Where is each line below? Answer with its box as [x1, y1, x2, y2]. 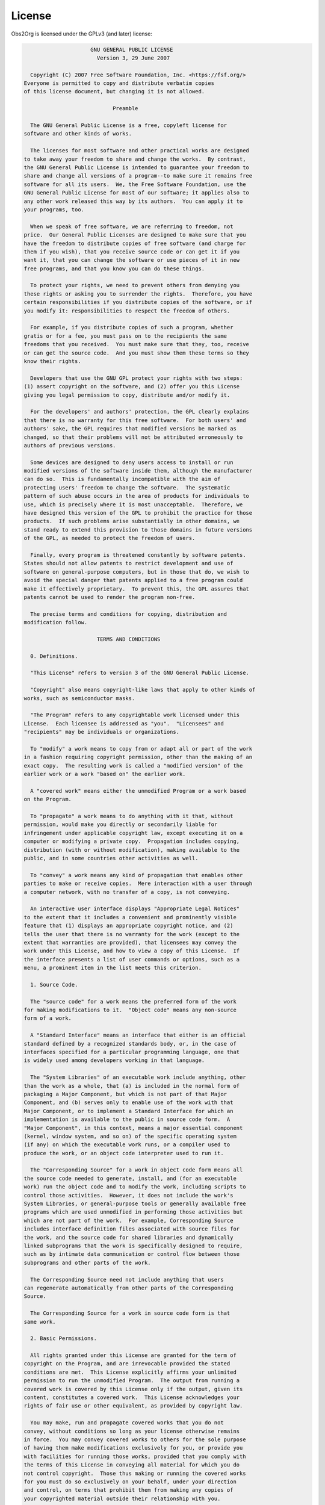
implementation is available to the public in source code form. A [23, 1116, 231, 1123]
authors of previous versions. [23, 442, 117, 448]
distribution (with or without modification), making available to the [23, 846, 240, 853]
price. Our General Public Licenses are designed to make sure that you [23, 232, 246, 238]
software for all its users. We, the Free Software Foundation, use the [23, 181, 246, 188]
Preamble [112, 105, 138, 112]
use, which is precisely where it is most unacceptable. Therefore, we [23, 501, 243, 508]
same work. [23, 1318, 56, 1325]
